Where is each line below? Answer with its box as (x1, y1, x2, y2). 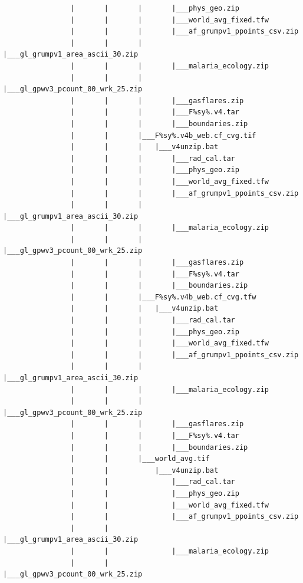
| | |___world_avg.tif (70, 454, 210, 463)
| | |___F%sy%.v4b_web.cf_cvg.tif (70, 131, 256, 140)
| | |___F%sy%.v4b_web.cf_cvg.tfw (70, 292, 256, 301)
